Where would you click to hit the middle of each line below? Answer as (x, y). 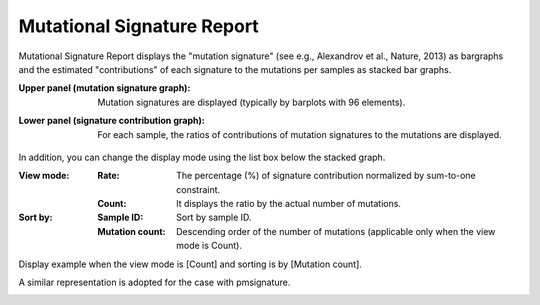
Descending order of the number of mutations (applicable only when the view (336, 231)
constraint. (198, 189)
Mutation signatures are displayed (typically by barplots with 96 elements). (251, 102)
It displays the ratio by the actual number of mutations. (289, 204)
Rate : (108, 176)
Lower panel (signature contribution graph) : (111, 121)
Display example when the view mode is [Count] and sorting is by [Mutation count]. (190, 264)
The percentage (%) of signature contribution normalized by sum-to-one (326, 176)
